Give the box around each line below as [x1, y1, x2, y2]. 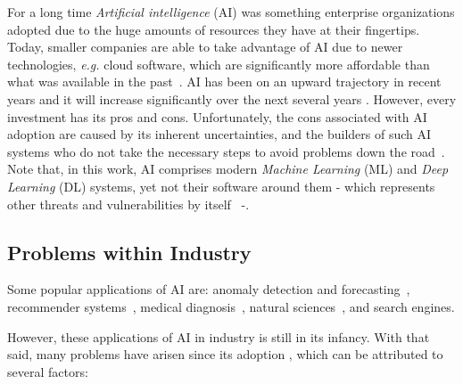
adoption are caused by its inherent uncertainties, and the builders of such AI [7, 125, 432, 143]
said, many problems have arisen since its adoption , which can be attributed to [7, 345, 443, 364]
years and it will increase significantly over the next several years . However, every [7, 89, 457, 108]
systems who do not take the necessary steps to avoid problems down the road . [7, 142, 445, 160]
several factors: [7, 362, 88, 380]
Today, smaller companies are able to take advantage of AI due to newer [7, 37, 403, 56]
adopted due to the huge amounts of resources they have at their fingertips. [7, 20, 420, 38]
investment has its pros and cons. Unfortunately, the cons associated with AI [7, 107, 427, 126]
